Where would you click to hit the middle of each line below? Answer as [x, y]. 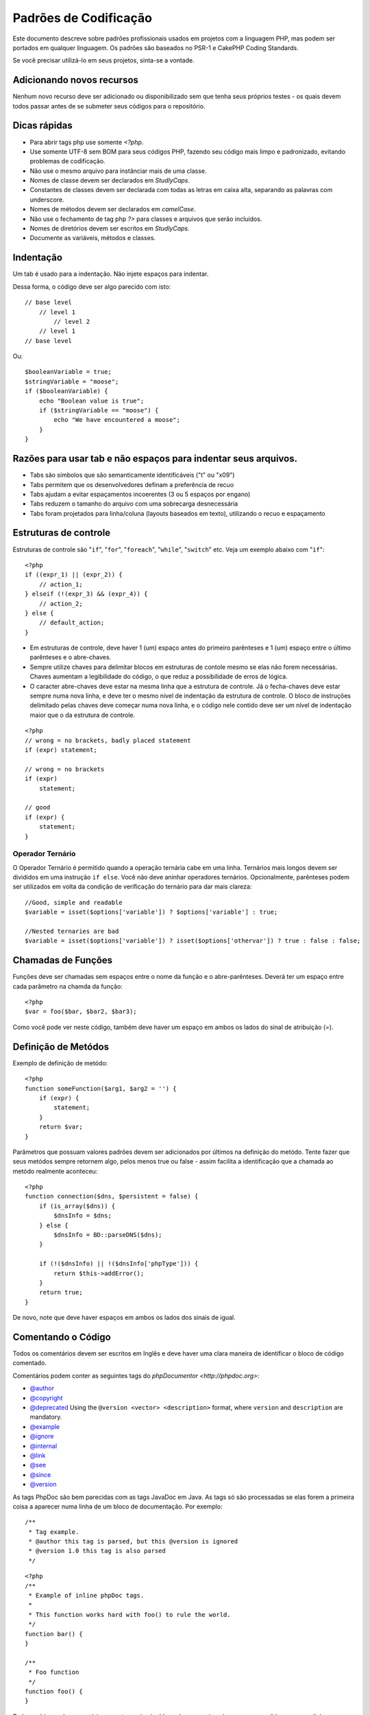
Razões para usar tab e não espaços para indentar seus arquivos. [155, 459]
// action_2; [61, 603]
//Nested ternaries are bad [72, 931]
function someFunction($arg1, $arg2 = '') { [101, 1088]
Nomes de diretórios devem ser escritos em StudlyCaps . [110, 228]
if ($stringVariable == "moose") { [99, 411]
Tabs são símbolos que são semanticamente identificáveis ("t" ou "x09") [132, 475]
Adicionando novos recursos [75, 80]
